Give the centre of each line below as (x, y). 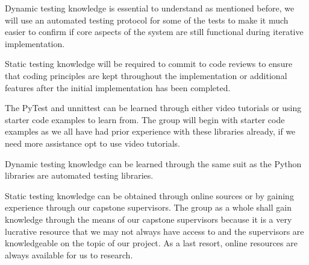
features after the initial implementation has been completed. (118, 87)
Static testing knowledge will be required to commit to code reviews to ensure (149, 64)
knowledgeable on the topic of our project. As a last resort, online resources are (151, 243)
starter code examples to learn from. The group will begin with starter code (145, 119)
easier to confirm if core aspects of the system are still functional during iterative (154, 32)
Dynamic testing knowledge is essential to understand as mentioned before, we (150, 8)
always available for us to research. (69, 254)
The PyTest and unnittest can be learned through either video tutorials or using (153, 108)
